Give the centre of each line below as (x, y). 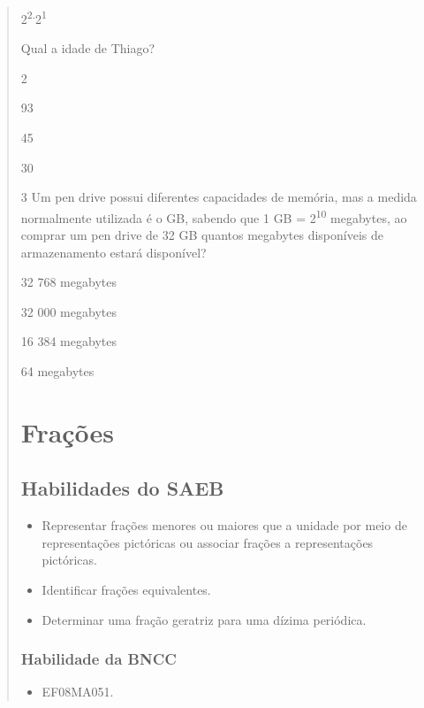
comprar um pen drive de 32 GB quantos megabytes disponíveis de (202, 235)
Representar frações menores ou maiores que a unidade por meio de (224, 525)
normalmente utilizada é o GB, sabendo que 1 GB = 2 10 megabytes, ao (214, 216)
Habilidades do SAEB (122, 488)
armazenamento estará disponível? (114, 252)
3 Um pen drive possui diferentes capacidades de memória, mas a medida (219, 197)
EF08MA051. (78, 692)
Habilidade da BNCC (98, 659)
